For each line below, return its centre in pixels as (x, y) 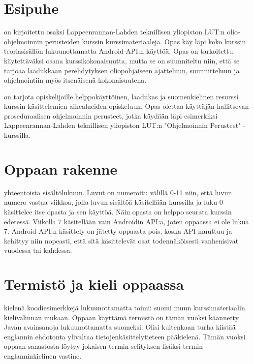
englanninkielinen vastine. (43, 356)
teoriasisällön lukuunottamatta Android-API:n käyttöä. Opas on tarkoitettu (119, 51)
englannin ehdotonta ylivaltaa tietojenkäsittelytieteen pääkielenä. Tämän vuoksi (125, 336)
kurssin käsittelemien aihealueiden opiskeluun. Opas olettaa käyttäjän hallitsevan (126, 106)
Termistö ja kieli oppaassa (94, 284)
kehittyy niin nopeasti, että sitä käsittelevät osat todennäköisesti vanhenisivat (121, 240)
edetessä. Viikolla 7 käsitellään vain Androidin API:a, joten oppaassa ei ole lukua (126, 221)
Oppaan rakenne (61, 168)
